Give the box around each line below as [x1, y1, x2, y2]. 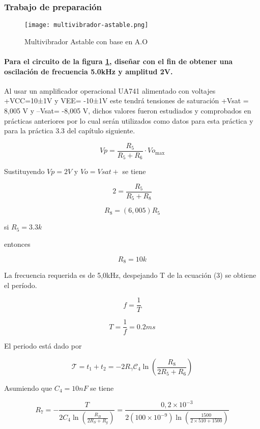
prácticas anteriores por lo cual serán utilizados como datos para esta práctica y [4, 115, 253, 126]
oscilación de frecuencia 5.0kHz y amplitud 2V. [4, 66, 173, 76]
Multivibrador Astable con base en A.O [24, 36, 148, 46]
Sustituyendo [4, 166, 45, 177]
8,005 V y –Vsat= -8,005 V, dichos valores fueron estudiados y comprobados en [4, 105, 251, 116]
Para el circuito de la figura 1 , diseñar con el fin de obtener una [4, 56, 233, 67]
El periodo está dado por [4, 340, 82, 351]
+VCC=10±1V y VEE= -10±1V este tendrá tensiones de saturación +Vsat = [4, 95, 249, 106]
